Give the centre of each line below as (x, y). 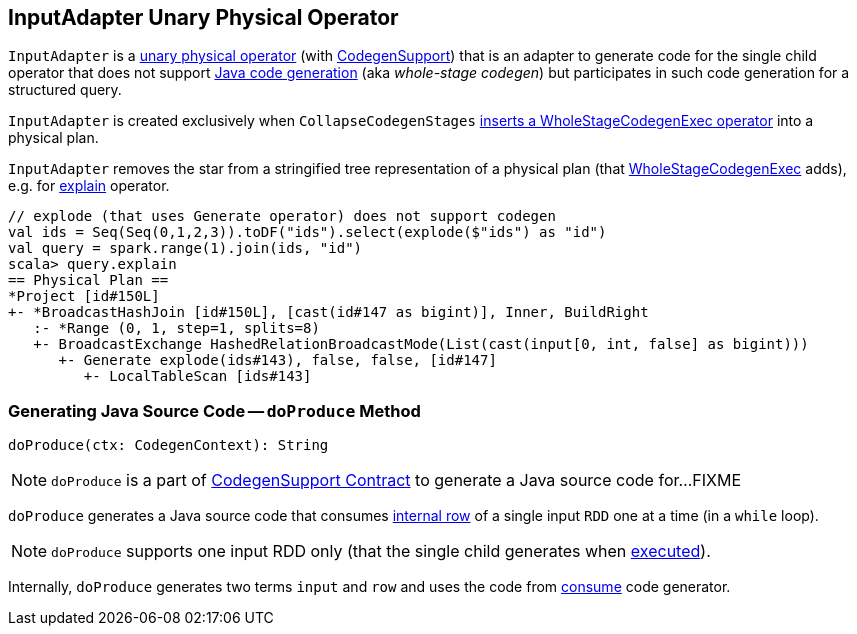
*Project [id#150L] (84, 296)
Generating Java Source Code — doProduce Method (214, 410)
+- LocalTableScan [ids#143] (197, 376)
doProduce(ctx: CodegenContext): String (168, 445)
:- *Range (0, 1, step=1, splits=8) (176, 328)
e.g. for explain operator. (89, 186)
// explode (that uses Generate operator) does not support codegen (282, 216)
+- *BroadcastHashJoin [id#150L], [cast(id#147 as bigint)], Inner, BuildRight (328, 312)
